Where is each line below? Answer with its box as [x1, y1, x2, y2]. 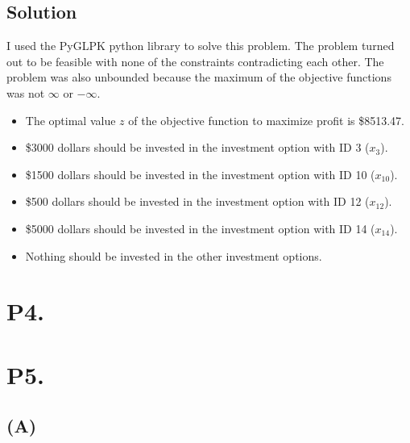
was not [6, 84, 45, 101]
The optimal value [25, 111, 116, 128]
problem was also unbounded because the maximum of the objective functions [6, 69, 391, 86]
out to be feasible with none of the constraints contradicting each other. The [6, 52, 384, 69]
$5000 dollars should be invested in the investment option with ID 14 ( [25, 219, 375, 236]
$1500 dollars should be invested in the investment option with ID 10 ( [25, 165, 375, 182]
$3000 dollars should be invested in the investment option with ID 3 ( [25, 139, 370, 156]
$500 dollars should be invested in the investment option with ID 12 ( [25, 193, 370, 210]
